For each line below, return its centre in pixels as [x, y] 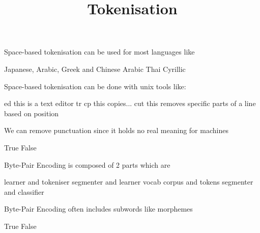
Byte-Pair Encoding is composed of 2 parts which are [87, 164]
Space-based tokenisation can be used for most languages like [99, 52]
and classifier [24, 191]
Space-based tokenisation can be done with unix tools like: [95, 86]
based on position [32, 113]
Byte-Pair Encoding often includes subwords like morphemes [98, 209]
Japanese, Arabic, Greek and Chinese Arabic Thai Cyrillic [95, 69]
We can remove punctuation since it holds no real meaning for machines [116, 130]
